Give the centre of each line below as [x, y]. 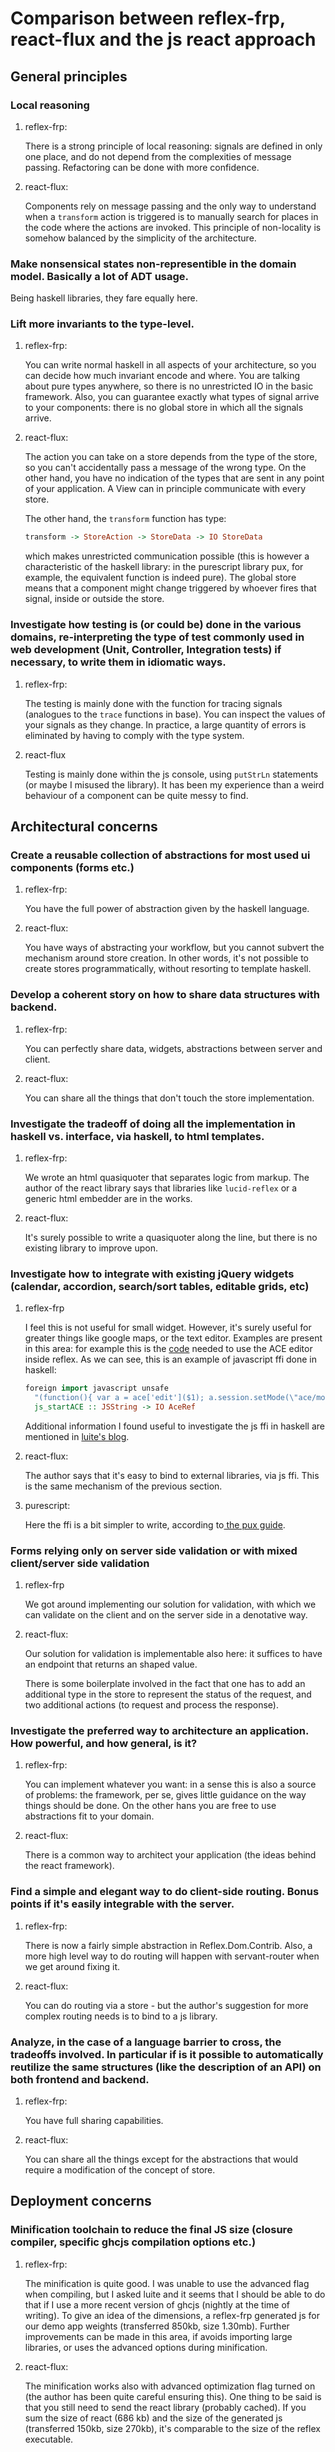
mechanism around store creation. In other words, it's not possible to [167, 958]
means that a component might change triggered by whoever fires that [170, 588]
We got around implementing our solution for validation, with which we [170, 1604]
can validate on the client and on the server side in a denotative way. [166, 1615]
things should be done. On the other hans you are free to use [150, 1806]
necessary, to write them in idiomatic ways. [118, 662]
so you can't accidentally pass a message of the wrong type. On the [165, 468]
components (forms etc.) [72, 867]
